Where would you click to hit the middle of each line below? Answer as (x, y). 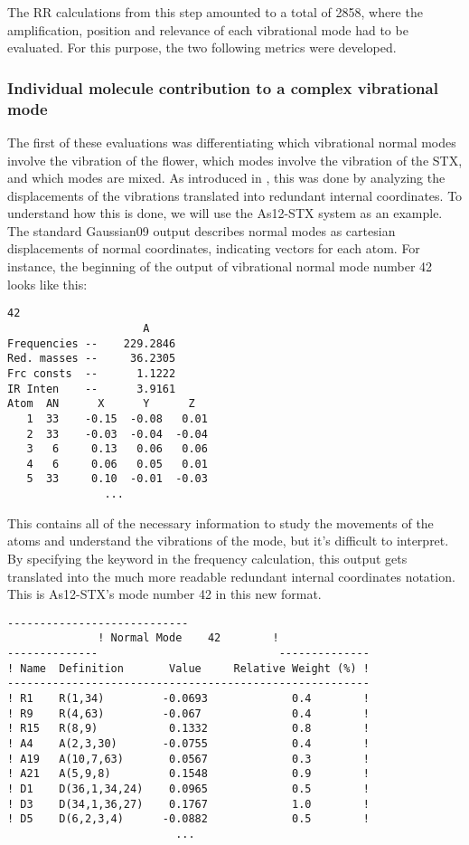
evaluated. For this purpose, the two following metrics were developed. (202, 47)
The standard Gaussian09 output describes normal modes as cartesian (202, 230)
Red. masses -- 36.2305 (92, 359)
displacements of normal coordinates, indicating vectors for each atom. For (214, 248)
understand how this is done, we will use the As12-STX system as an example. (225, 213)
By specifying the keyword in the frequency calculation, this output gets (207, 558)
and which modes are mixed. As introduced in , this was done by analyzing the (226, 178)
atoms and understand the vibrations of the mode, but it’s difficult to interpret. (228, 541)
